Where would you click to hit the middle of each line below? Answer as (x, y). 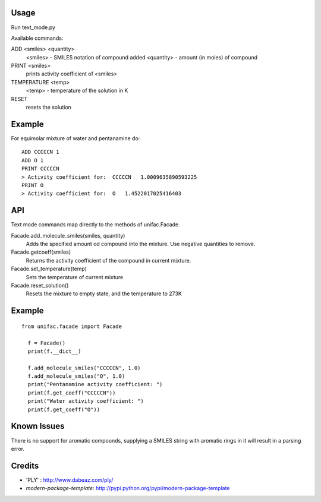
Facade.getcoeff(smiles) (41, 252)
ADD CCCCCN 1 (40, 152)
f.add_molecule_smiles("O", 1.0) (76, 376)
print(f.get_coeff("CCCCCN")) (72, 393)
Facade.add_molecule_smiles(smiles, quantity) (68, 235)
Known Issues (38, 426)
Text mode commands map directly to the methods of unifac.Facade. (96, 225)
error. (18, 449)
